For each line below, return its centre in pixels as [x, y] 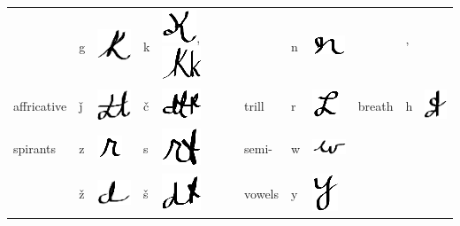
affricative [40, 106]
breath [376, 106]
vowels [262, 194]
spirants [35, 148]
